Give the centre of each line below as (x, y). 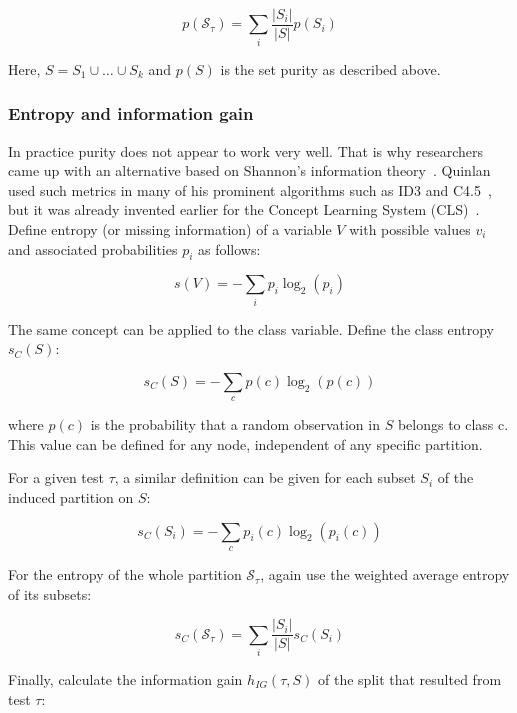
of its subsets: (50, 593)
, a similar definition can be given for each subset (265, 477)
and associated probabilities (93, 248)
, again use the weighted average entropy (385, 574)
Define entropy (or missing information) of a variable (170, 228)
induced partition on (71, 497)
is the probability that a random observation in (235, 424)
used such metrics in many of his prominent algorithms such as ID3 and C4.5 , (250, 189)
